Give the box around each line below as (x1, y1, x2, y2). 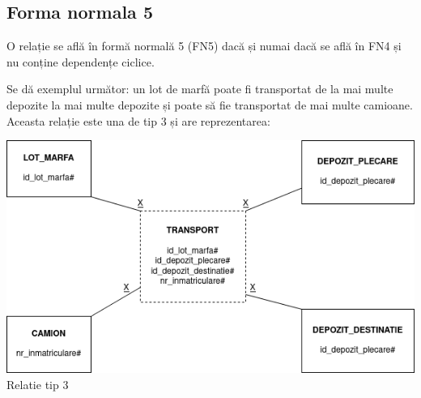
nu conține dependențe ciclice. (6, 53, 155, 70)
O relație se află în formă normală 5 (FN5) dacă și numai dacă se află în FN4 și (6, 37, 402, 54)
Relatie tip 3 (6, 375, 69, 392)
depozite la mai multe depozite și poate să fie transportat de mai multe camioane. (6, 96, 413, 113)
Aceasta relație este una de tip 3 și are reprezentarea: (6, 112, 270, 129)
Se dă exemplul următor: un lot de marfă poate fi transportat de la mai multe (6, 80, 393, 97)
